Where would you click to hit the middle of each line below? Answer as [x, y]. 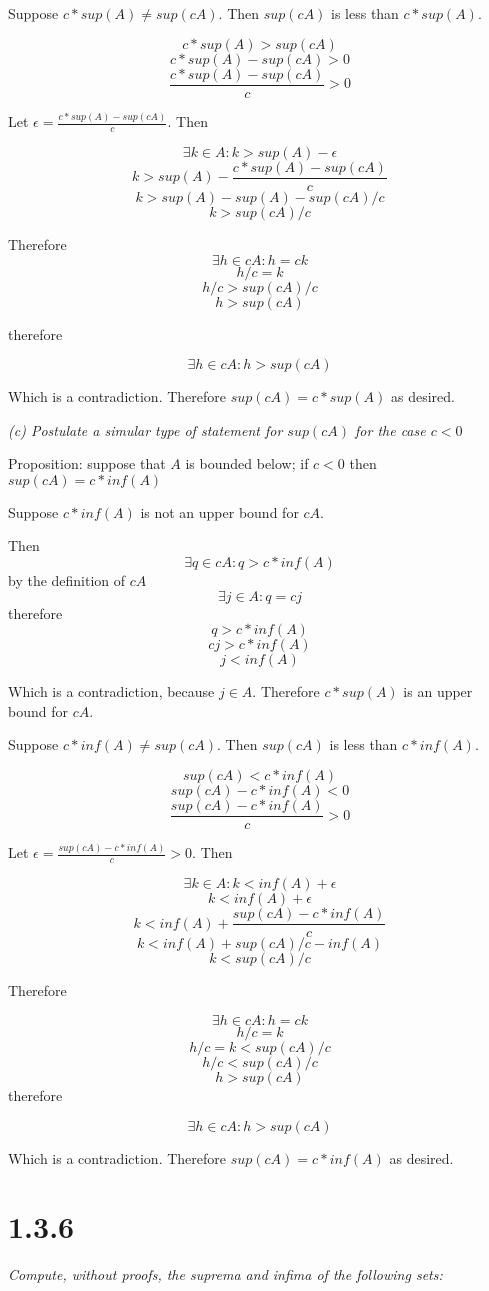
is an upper [438, 691]
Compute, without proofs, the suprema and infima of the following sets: [225, 1274]
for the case [390, 429]
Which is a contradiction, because [111, 691]
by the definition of [67, 580]
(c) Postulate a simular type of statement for [145, 429]
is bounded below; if [247, 463]
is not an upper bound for [219, 511]
